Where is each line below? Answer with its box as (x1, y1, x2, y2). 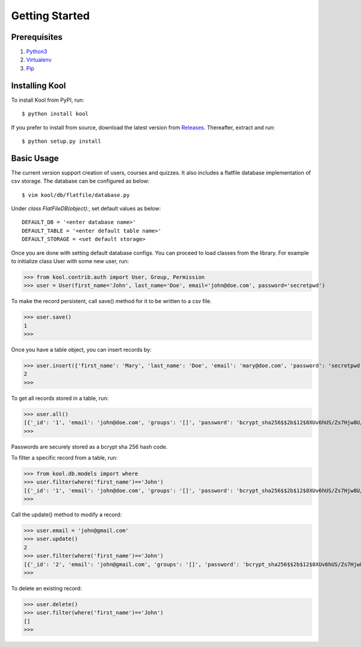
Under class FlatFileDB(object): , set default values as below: (11, 205, 161, 212)
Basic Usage (11, 153, 59, 163)
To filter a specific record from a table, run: (11, 454, 118, 461)
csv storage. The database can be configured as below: (11, 178, 150, 185)
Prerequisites (11, 32, 63, 42)
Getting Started (11, 9, 90, 22)
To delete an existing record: (11, 585, 82, 592)
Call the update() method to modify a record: (11, 511, 122, 518)
